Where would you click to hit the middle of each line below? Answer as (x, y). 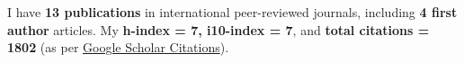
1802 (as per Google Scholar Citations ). (118, 47)
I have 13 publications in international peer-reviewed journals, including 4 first (232, 12)
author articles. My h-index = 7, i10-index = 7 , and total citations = (219, 29)
